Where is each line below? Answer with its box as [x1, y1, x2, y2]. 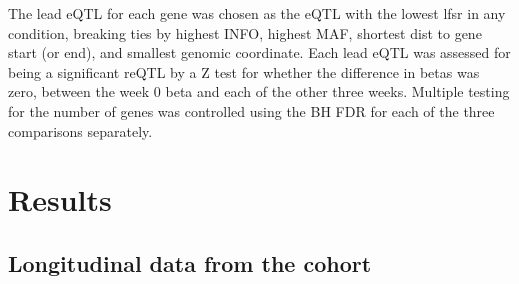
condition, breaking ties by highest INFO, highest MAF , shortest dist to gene [8, 22, 482, 43]
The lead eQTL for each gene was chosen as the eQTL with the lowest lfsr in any [8, 3, 506, 23]
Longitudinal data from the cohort [8, 247, 372, 278]
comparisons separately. [8, 120, 153, 141]
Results [8, 179, 112, 220]
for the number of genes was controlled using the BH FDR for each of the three [8, 100, 495, 121]
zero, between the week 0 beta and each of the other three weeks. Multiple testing [8, 81, 510, 102]
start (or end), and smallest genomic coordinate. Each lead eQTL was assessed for [8, 42, 511, 63]
